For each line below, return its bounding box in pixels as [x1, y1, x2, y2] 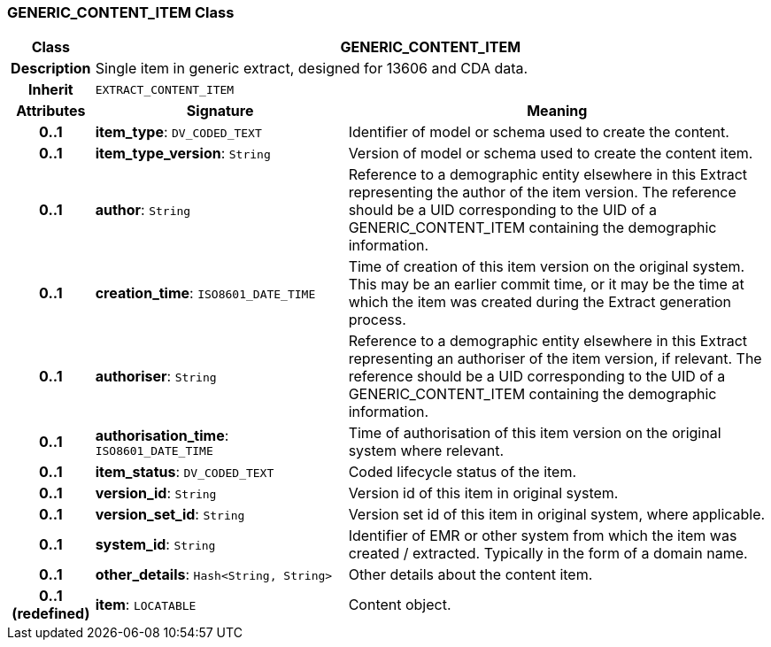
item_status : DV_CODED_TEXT [95, 463, 274, 481]
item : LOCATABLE [95, 596, 197, 614]
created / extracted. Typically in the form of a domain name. [348, 544, 748, 563]
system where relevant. [348, 442, 505, 460]
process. [348, 311, 406, 329]
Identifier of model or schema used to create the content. [348, 123, 729, 142]
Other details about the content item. [348, 566, 593, 584]
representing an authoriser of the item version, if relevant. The [348, 350, 762, 368]
